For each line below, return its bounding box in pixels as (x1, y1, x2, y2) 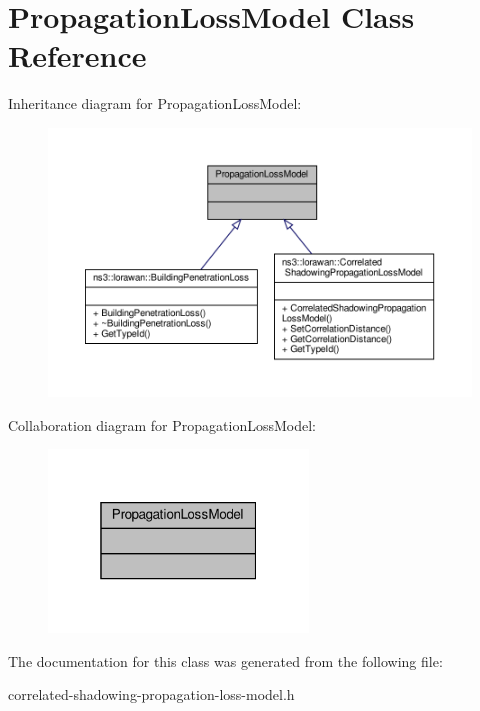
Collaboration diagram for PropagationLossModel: (8, 414, 316, 435)
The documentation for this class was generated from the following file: (8, 650, 443, 671)
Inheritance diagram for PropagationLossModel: (8, 93, 302, 114)
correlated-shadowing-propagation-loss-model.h (8, 684, 295, 705)
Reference (8, 35, 147, 76)
